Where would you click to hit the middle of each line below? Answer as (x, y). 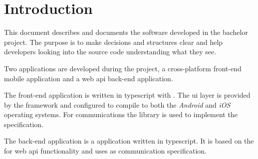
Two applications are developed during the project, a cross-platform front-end (123, 68)
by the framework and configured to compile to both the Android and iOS (117, 104)
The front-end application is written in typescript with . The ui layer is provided (127, 95)
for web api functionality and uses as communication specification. (105, 151)
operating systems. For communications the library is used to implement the (121, 114)
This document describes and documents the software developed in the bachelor (126, 32)
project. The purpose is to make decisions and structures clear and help (114, 42)
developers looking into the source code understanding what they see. (110, 52)
